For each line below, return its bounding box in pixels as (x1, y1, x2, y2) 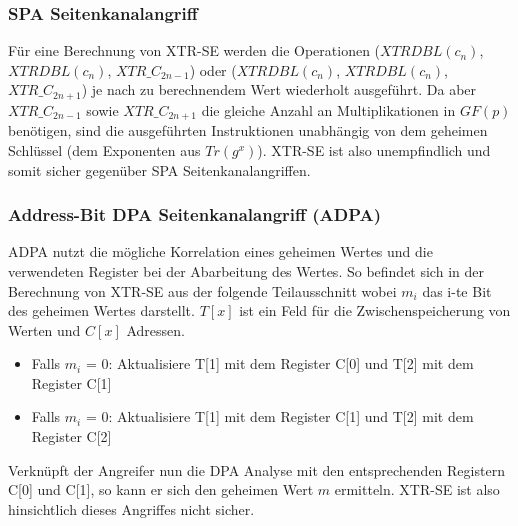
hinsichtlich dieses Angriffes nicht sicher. (8, 498, 255, 519)
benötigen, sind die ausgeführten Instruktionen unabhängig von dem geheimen (8, 120, 488, 141)
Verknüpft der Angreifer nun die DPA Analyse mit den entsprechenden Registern (8, 459, 505, 480)
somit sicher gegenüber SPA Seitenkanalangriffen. (8, 159, 311, 180)
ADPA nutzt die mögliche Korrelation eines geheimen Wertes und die (8, 241, 433, 262)
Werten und (8, 319, 81, 340)
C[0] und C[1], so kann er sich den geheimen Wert (8, 479, 314, 500)
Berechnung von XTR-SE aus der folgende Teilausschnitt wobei (8, 280, 397, 301)
